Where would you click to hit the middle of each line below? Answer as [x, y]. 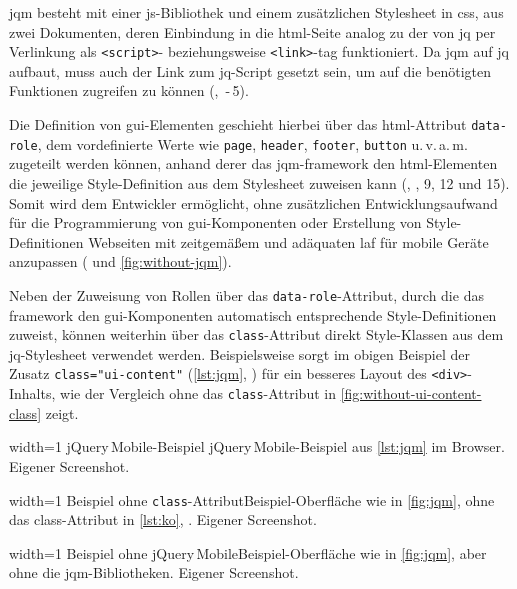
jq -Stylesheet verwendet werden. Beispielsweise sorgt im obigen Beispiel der [240, 353]
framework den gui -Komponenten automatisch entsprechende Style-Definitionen [253, 314]
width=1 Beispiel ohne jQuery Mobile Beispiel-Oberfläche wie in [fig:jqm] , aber [248, 552]
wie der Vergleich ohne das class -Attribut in [198, 393]
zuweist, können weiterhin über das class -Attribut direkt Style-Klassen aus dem [256, 334]
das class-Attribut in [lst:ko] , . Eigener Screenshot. [163, 519]
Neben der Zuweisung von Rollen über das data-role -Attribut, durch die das [246, 294]
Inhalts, [32, 393]
